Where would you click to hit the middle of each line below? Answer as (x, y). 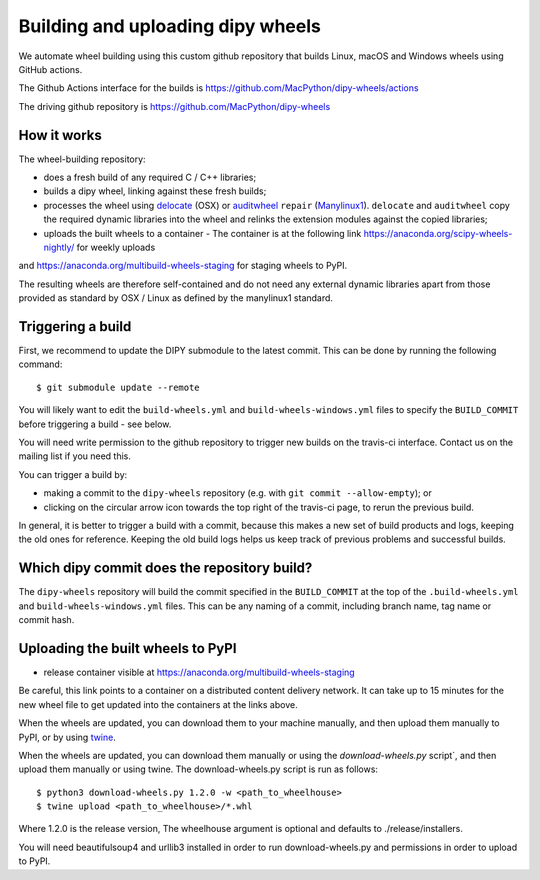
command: (40, 364)
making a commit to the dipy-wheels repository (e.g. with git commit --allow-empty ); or (237, 493)
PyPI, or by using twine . (67, 737)
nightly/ (59, 247)
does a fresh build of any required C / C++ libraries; (150, 177)
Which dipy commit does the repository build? (165, 568)
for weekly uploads (116, 247)
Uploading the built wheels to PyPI (127, 648)
